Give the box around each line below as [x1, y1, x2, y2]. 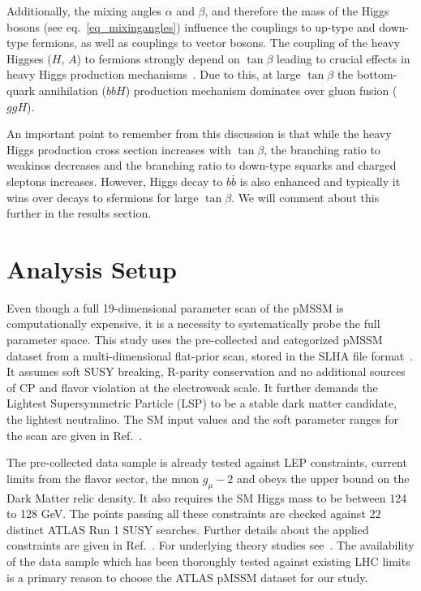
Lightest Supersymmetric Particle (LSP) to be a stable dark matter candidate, [6, 395, 397, 412]
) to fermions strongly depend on [76, 50, 240, 67]
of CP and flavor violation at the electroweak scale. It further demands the [6, 378, 378, 395]
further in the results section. [6, 205, 152, 222]
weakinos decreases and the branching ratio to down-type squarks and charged [6, 157, 397, 174]
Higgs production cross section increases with [6, 140, 231, 157]
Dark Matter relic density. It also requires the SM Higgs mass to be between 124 [6, 489, 407, 506]
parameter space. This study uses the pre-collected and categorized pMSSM [6, 331, 383, 348]
